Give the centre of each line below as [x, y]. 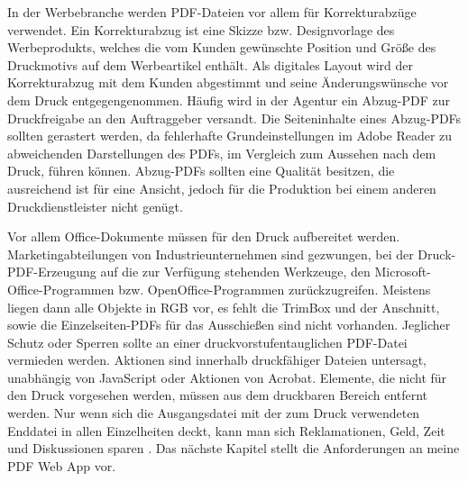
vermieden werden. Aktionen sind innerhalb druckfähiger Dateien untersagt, [217, 360]
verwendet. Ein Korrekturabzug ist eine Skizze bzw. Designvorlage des [201, 29]
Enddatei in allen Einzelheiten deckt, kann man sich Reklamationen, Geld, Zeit [226, 430]
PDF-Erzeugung [52, 272]
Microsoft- [403, 272]
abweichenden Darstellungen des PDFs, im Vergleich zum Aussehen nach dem [222, 153]
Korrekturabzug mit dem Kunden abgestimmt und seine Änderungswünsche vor [228, 82]
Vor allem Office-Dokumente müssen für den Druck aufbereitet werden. [204, 236]
